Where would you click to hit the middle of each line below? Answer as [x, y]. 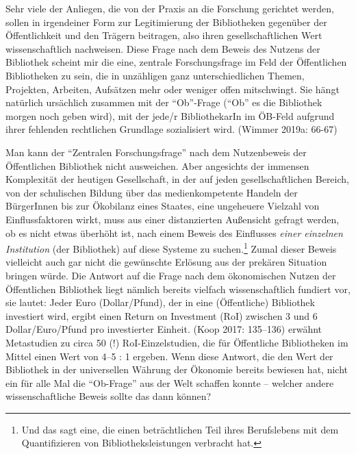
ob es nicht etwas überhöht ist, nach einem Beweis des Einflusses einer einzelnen [174, 232]
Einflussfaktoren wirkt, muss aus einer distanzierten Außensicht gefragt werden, [173, 219]
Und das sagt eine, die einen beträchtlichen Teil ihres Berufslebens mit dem [180, 429]
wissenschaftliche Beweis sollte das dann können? [109, 396]
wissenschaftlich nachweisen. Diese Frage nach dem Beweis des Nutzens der [163, 48]
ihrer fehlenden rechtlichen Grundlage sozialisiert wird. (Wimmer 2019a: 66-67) [171, 129]
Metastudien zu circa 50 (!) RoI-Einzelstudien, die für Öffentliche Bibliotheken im [177, 342]
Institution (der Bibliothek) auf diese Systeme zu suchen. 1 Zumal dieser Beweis [171, 248]
